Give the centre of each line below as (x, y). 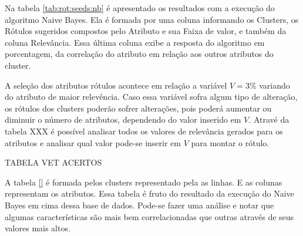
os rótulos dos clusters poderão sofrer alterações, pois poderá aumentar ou (138, 108)
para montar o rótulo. (230, 142)
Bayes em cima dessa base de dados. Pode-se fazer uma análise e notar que (139, 205)
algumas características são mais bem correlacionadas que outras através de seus (149, 216)
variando (275, 85)
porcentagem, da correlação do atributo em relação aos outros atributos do (139, 54)
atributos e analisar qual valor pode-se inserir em (93, 142)
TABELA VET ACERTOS (53, 162)
